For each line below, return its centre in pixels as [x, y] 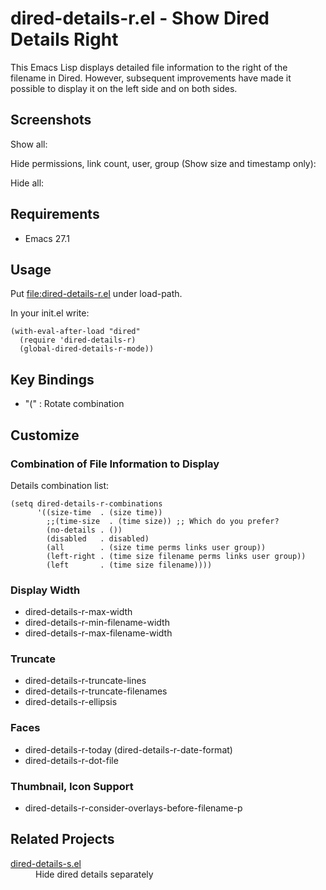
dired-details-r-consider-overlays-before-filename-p [133, 808]
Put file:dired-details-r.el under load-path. [96, 294]
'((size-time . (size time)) [99, 512]
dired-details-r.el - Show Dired [140, 18]
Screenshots [51, 120]
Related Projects [62, 839]
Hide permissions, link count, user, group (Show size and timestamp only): [163, 163]
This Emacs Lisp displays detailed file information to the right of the [149, 67]
